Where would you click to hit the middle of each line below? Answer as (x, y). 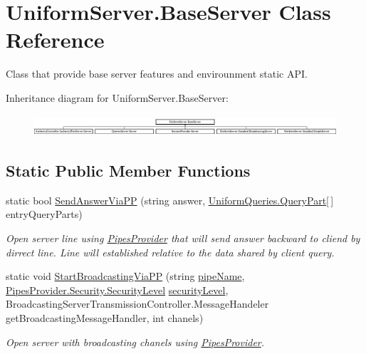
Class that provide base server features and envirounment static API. (157, 74)
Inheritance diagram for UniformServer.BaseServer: (117, 97)
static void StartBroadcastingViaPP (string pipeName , (125, 276)
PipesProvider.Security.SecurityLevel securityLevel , (117, 290)
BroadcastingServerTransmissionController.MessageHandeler (137, 304)
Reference (55, 40)
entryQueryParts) (44, 214)
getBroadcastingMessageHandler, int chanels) (105, 317)
